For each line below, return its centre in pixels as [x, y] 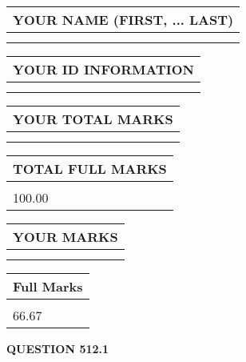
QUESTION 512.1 [58, 348]
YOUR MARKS [65, 237]
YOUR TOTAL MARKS [93, 119]
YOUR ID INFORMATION [103, 69]
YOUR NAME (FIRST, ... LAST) [123, 20]
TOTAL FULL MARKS [90, 169]
